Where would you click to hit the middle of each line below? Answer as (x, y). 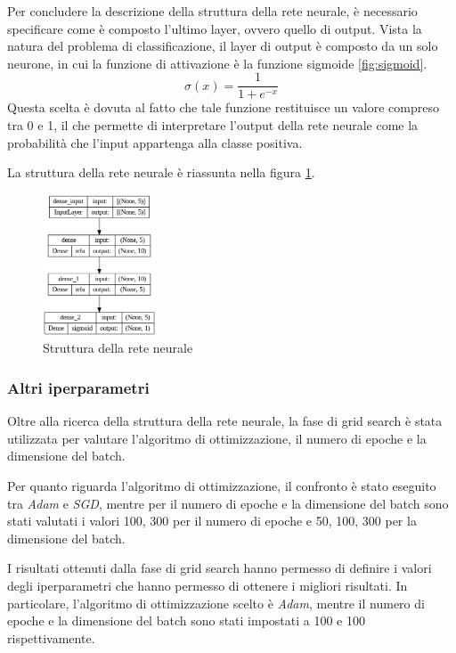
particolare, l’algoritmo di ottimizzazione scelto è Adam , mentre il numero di (216, 603)
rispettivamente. (51, 637)
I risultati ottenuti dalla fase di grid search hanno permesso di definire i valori (220, 568)
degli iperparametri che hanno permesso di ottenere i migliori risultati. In (208, 585)
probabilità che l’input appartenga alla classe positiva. (155, 142)
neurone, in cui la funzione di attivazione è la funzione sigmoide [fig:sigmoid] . (217, 63)
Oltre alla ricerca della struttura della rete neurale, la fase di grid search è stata (225, 421)
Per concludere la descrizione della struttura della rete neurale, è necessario (212, 11)
